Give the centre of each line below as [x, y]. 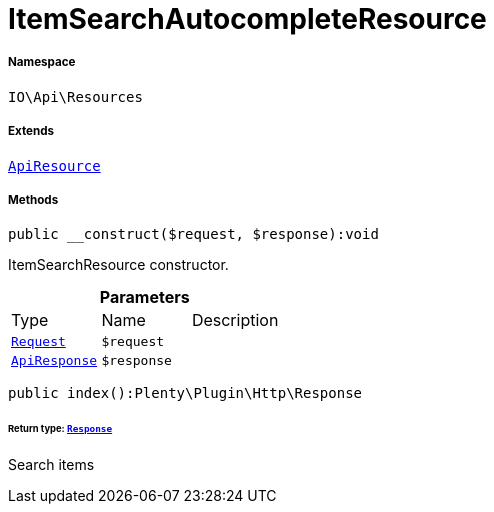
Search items [51, 465]
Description [235, 320]
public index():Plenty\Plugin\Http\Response [185, 393]
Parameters [144, 297]
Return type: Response [60, 429]
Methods [33, 199]
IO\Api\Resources [75, 96]
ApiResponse [54, 361]
